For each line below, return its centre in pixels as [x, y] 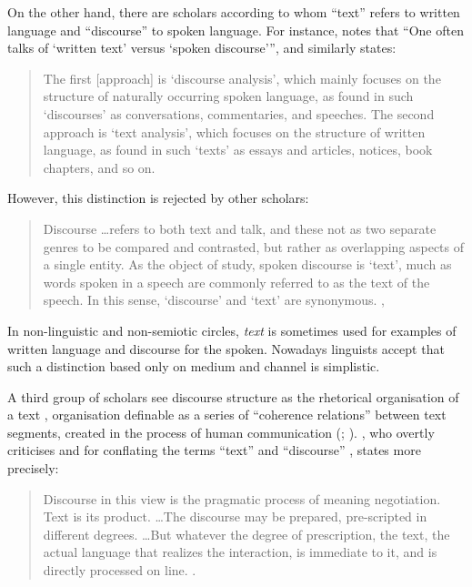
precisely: [33, 468]
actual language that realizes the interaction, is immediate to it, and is [240, 552]
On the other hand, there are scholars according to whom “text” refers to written [234, 12]
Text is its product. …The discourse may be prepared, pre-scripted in [235, 516]
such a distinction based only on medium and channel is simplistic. [194, 366]
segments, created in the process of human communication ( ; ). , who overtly [221, 432]
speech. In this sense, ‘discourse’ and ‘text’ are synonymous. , [214, 300]
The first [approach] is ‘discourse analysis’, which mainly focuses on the [242, 78]
